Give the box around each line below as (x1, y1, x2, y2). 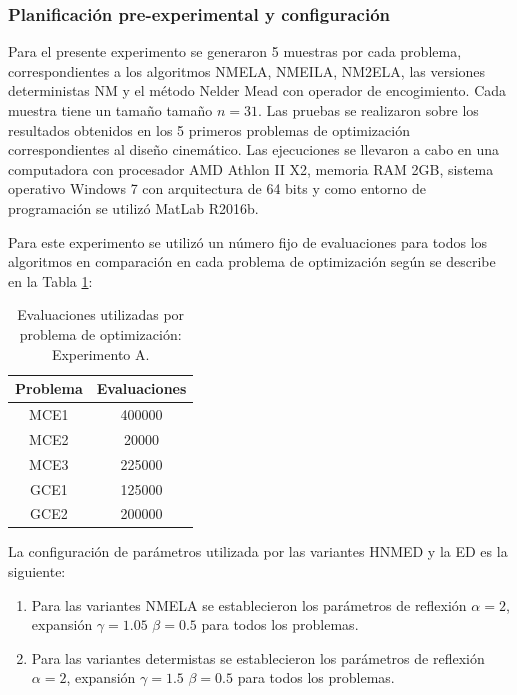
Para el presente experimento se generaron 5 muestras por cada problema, (8, 41, 462, 62)
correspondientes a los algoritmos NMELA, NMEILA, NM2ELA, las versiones (8, 60, 486, 81)
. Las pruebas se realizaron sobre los (258, 100, 479, 120)
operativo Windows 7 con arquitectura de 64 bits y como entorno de (8, 178, 426, 199)
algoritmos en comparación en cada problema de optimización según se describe (8, 251, 496, 272)
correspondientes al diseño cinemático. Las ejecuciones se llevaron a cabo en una (8, 139, 500, 160)
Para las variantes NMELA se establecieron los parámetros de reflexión (31, 594, 467, 615)
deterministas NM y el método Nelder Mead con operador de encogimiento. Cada (8, 80, 507, 101)
